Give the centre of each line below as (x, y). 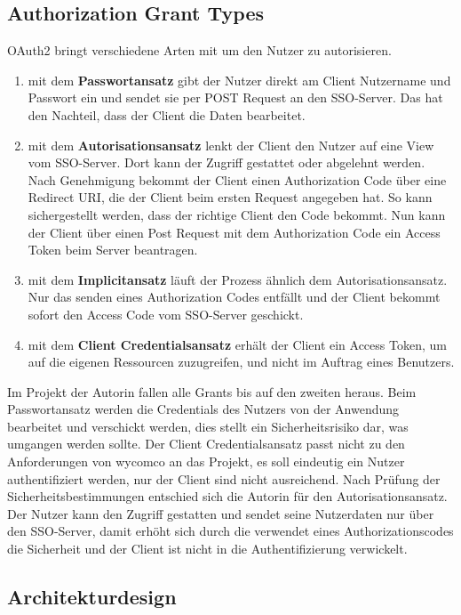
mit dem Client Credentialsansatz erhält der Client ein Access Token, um (237, 344)
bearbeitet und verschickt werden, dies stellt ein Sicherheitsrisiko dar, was (208, 426)
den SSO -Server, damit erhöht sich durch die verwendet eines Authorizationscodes (230, 531)
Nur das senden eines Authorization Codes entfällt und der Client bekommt (234, 297)
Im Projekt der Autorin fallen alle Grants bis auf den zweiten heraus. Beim (212, 391)
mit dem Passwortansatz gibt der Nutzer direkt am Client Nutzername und (239, 80)
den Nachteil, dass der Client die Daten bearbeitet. (167, 114)
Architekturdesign (92, 597)
